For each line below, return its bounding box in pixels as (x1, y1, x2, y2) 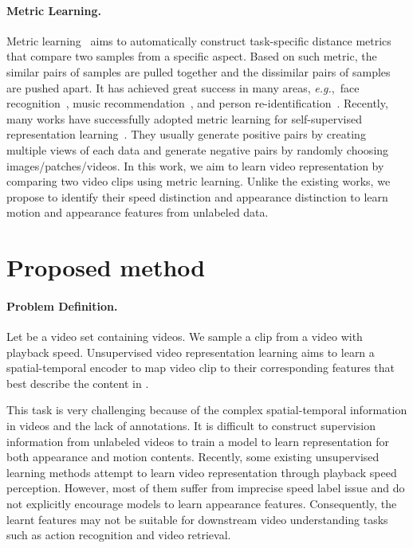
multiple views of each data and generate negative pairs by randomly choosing (6, 141, 389, 158)
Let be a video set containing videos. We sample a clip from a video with (6, 328, 363, 345)
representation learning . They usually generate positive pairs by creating (6, 126, 366, 143)
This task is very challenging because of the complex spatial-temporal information (6, 401, 407, 418)
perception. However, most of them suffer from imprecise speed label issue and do (6, 479, 405, 496)
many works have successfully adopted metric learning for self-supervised (6, 110, 362, 127)
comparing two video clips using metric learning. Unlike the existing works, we (6, 173, 391, 190)
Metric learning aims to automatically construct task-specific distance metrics (6, 32, 391, 49)
